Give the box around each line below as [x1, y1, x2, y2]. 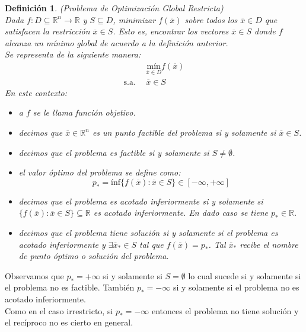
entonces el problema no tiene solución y [151, 304, 299, 317]
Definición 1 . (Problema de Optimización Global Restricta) [5, 2, 224, 14]
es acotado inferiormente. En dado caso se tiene [93, 206, 269, 219]
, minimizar [113, 13, 156, 25]
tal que [139, 238, 164, 250]
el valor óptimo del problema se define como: [18, 166, 181, 178]
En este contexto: [5, 86, 68, 98]
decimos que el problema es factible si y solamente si [18, 146, 209, 158]
